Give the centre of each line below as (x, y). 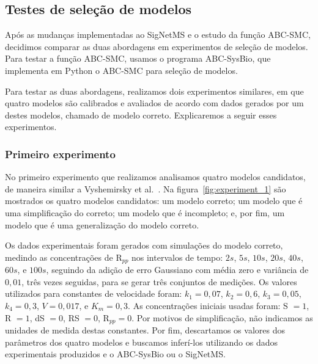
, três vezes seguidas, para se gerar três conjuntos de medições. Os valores (159, 281)
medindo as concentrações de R (64, 257)
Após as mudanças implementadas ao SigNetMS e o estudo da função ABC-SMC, (158, 35)
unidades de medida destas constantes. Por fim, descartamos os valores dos (145, 330)
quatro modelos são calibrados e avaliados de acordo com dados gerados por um (154, 103)
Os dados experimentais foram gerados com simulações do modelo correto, (144, 245)
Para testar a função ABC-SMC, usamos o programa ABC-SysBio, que (138, 58)
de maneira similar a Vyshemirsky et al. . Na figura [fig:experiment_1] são (146, 188)
